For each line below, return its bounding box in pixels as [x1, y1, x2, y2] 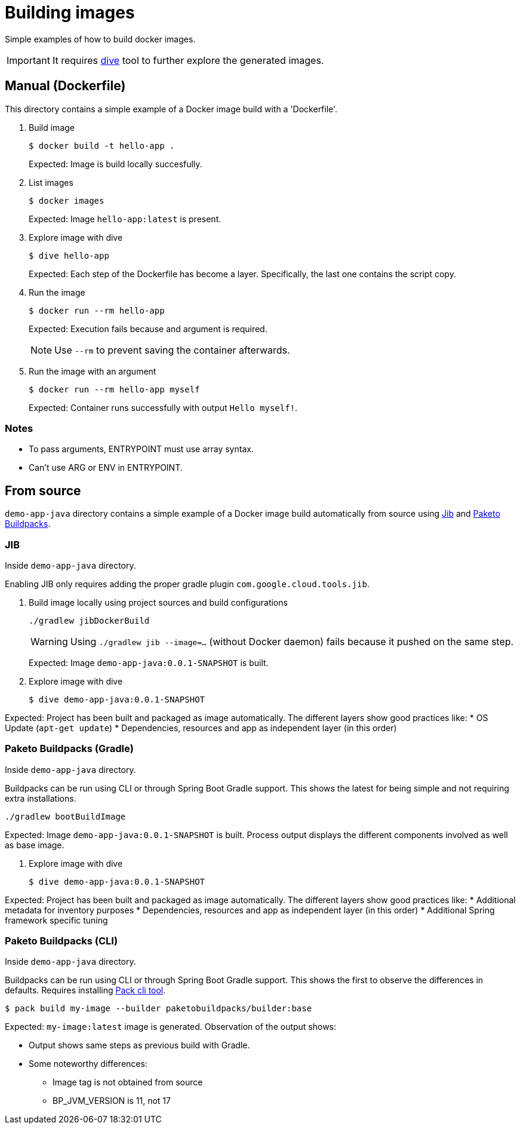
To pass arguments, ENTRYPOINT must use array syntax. [29, 444, 254, 455]
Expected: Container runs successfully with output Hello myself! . [29, 402, 298, 413]
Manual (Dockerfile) [5, 78, 126, 94]
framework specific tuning [5, 915, 108, 925]
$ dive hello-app [29, 250, 109, 260]
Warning [30, 635, 68, 648]
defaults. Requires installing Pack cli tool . [5, 985, 166, 996]
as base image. [5, 839, 64, 850]
